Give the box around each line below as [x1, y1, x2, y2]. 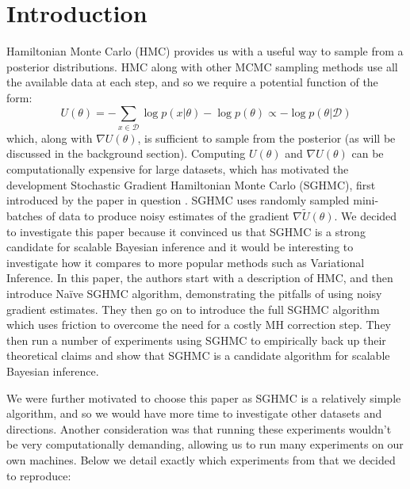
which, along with [6, 129, 93, 146]
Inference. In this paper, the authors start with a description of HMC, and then [6, 269, 393, 286]
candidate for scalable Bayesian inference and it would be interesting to [6, 239, 354, 255]
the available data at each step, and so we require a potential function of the [6, 74, 378, 90]
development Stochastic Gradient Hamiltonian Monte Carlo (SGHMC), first [6, 176, 376, 193]
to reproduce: [6, 467, 71, 483]
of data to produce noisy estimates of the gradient [46, 208, 289, 224]
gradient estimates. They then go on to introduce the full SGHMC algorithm [6, 300, 380, 317]
